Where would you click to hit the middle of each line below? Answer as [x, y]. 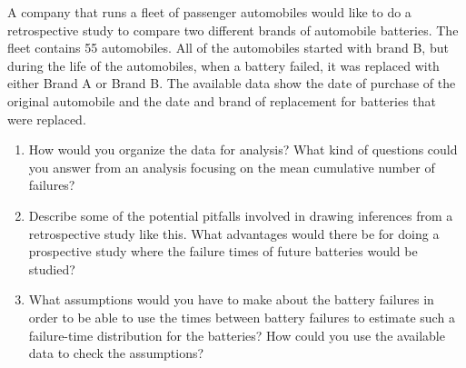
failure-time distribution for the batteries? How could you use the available [237, 335]
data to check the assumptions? [116, 353]
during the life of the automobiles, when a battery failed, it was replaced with [223, 65]
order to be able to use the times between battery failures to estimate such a [242, 317]
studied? [52, 269]
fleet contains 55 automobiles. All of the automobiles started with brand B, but [228, 48]
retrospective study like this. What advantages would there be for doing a [234, 233]
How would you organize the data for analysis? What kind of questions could [243, 149]
